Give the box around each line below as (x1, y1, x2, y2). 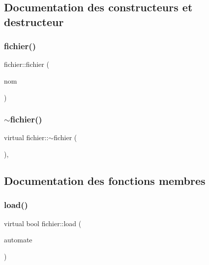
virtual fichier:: (4, 132, 49, 143)
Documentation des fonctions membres (4, 173, 206, 188)
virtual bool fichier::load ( (4, 218, 82, 228)
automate (4, 235, 32, 245)
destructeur (4, 14, 64, 29)
